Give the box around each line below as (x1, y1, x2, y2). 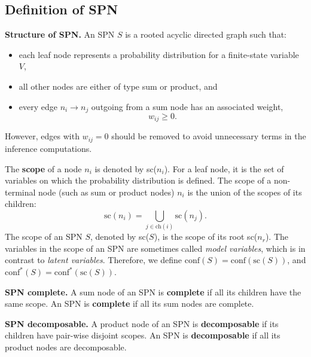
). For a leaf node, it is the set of (164, 162, 284, 175)
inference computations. (5, 142, 92, 154)
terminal (5, 185, 36, 198)
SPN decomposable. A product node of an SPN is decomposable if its (5, 317, 279, 329)
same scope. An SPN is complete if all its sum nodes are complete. (5, 297, 254, 310)
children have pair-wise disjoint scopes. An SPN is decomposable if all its (5, 329, 280, 341)
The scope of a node (5, 162, 82, 175)
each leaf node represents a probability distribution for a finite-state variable (19, 48, 299, 60)
